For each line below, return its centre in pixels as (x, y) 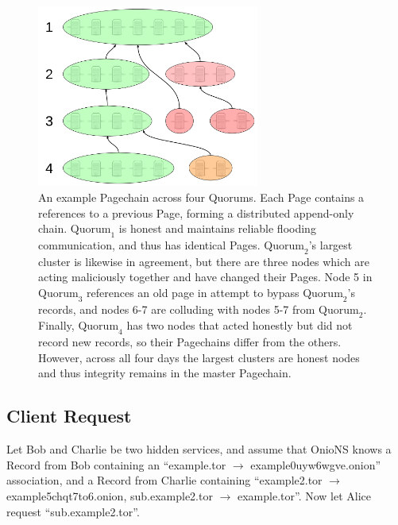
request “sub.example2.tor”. (73, 511)
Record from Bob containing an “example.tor (116, 464)
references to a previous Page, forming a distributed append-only (196, 212)
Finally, (56, 325)
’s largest (330, 244)
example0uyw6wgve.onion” (316, 464)
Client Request (69, 416)
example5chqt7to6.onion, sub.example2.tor (110, 496)
